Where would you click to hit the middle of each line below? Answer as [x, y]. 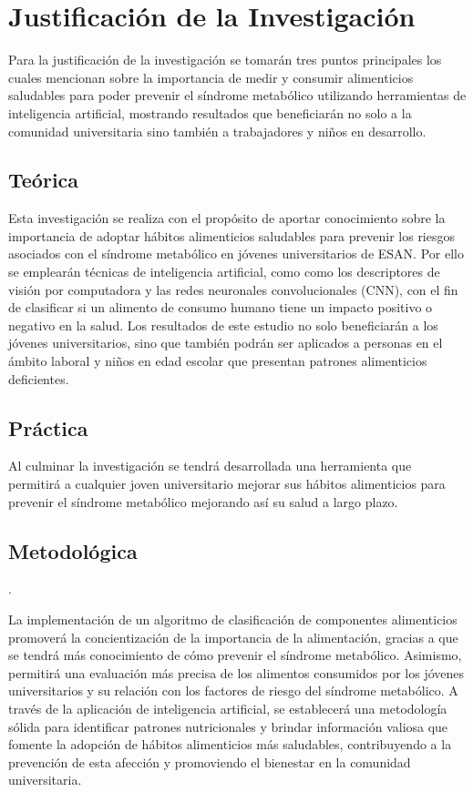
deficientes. [39, 378]
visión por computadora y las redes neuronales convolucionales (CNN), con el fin [233, 289]
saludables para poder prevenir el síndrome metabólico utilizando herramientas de [237, 95]
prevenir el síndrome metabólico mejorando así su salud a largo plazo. [203, 501]
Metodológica [73, 550]
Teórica [44, 180]
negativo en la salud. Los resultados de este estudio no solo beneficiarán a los [223, 325]
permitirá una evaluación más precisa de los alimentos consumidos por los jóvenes [236, 672]
